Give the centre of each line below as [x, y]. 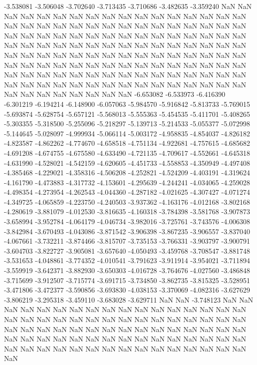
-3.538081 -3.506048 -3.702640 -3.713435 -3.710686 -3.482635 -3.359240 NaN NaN [128, 6]
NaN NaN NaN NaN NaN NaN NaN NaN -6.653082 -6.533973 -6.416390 [115, 94]
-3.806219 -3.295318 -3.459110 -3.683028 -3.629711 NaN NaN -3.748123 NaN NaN [129, 299]
